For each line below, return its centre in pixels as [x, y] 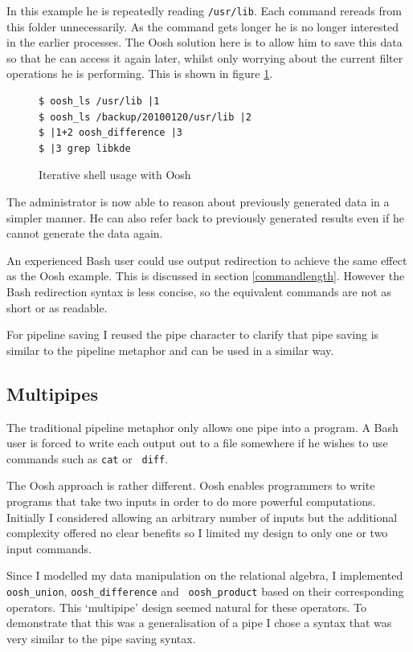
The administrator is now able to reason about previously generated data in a [198, 202]
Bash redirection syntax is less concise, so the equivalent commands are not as [199, 291]
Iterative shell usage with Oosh [115, 175]
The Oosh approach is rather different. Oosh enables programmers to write [191, 485]
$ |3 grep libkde [85, 148]
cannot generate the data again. [85, 233]
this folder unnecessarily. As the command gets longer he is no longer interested [202, 26]
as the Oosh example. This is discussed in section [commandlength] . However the [206, 276]
